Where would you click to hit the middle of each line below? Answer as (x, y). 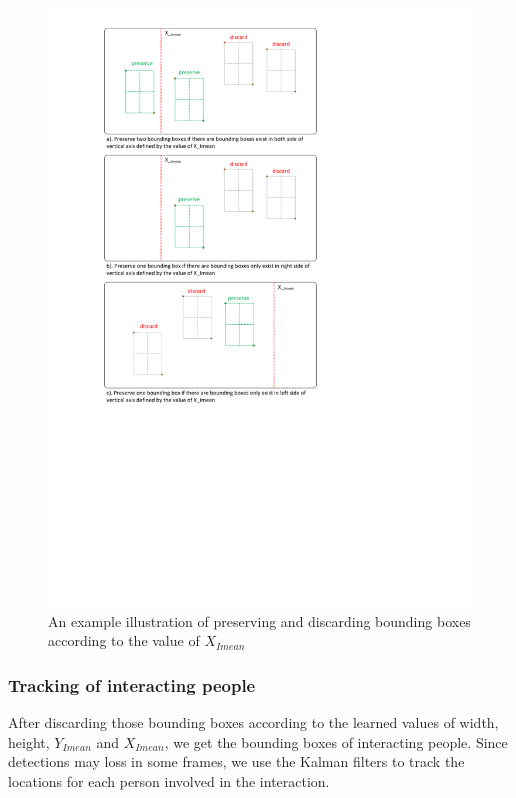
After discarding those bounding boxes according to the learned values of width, (253, 722)
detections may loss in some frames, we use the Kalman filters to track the (236, 761)
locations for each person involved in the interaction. (169, 780)
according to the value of (124, 640)
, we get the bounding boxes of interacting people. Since (336, 741)
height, (29, 741)
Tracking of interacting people (132, 684)
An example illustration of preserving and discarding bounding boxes (259, 620)
